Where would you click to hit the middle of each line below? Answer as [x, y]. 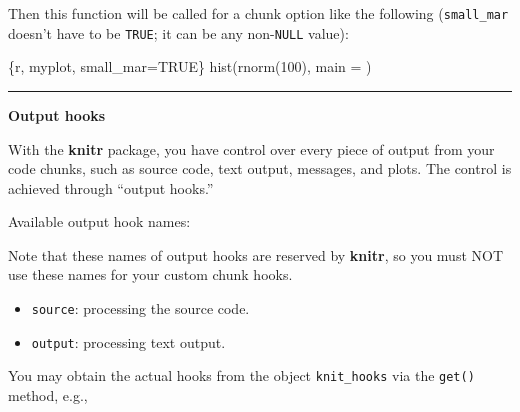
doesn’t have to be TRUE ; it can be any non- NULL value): [178, 32]
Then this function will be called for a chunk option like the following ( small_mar [258, 13]
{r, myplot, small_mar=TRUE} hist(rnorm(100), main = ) [190, 66]
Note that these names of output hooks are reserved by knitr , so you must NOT [256, 254]
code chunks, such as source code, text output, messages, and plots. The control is [260, 168]
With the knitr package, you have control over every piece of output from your [251, 148]
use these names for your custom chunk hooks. [150, 274]
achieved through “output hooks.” [111, 187]
